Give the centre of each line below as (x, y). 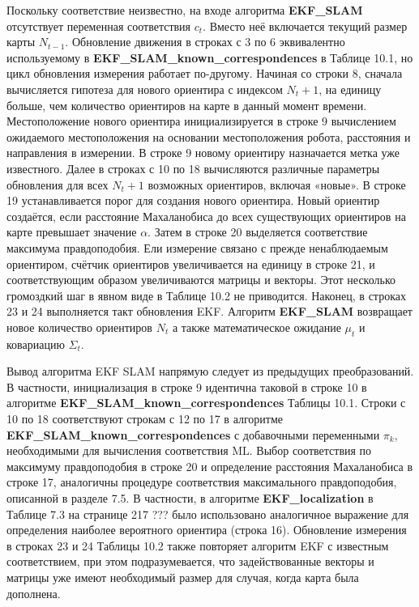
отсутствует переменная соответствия (99, 25)
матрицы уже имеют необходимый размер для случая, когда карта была (183, 577)
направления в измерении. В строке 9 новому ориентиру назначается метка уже (203, 153)
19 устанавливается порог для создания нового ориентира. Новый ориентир (193, 200)
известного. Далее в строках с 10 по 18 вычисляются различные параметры (193, 168)
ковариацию (36, 344)
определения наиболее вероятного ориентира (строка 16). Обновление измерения (207, 530)
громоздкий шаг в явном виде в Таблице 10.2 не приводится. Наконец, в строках (206, 295)
